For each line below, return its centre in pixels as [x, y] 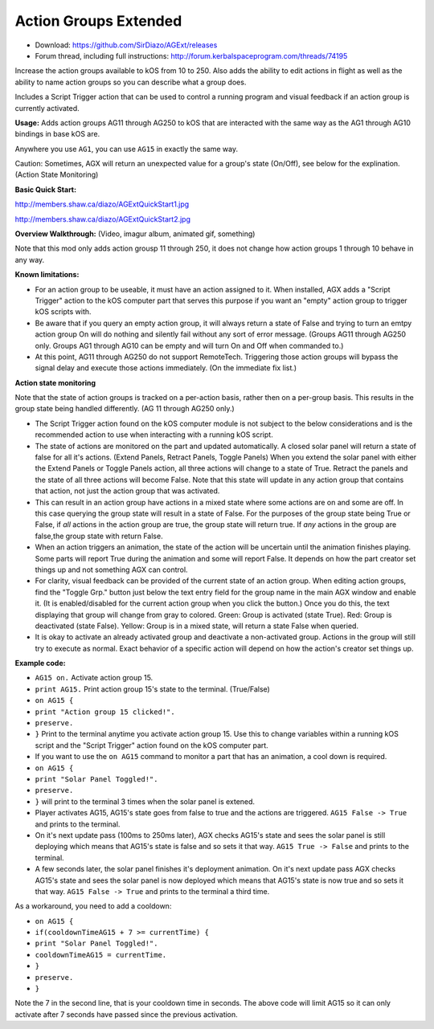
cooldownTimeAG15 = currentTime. [101, 955]
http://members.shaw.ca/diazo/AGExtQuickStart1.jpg [102, 204]
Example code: [40, 664]
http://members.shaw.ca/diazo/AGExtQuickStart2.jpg [103, 219]
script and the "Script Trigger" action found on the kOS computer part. [151, 745]
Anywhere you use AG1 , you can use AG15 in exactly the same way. [127, 149]
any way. [30, 259]
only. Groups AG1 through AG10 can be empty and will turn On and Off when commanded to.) [189, 345]
